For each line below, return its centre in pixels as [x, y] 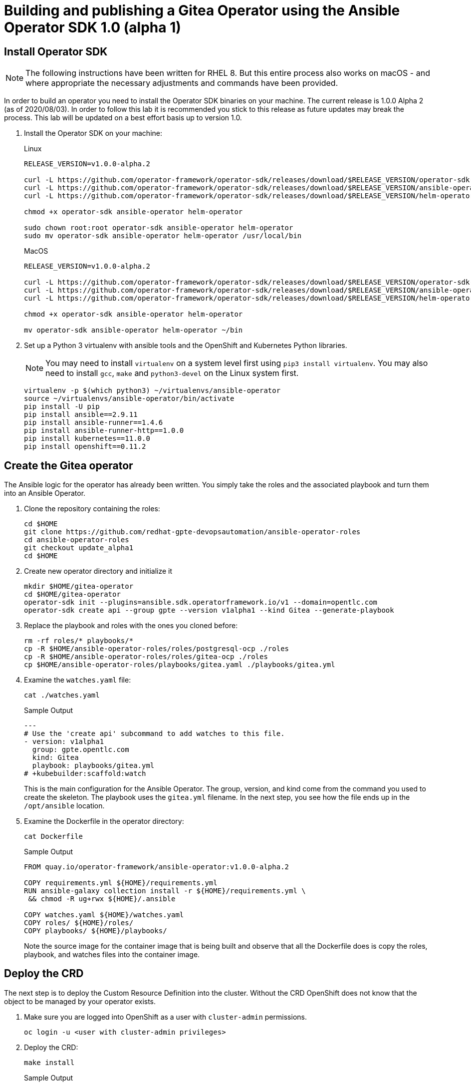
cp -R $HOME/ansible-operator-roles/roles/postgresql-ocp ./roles [157, 649]
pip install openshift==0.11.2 [85, 447]
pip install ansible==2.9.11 [81, 415]
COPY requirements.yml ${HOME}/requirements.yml [121, 883]
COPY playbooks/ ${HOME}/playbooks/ [96, 931]
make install [49, 1062]
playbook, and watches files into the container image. [112, 955]
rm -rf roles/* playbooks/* [79, 641]
